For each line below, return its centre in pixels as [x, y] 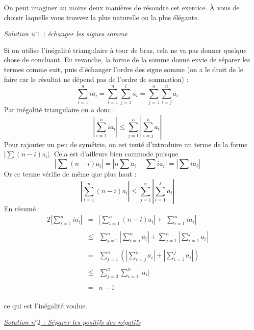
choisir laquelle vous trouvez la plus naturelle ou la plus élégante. [102, 17]
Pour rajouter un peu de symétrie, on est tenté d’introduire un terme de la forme [126, 144]
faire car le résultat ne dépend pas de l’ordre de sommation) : [96, 79]
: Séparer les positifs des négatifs [92, 322]
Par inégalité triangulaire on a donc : [60, 110]
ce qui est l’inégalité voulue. [46, 305]
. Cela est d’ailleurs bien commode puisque [114, 154]
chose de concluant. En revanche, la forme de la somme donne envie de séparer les [127, 60]
